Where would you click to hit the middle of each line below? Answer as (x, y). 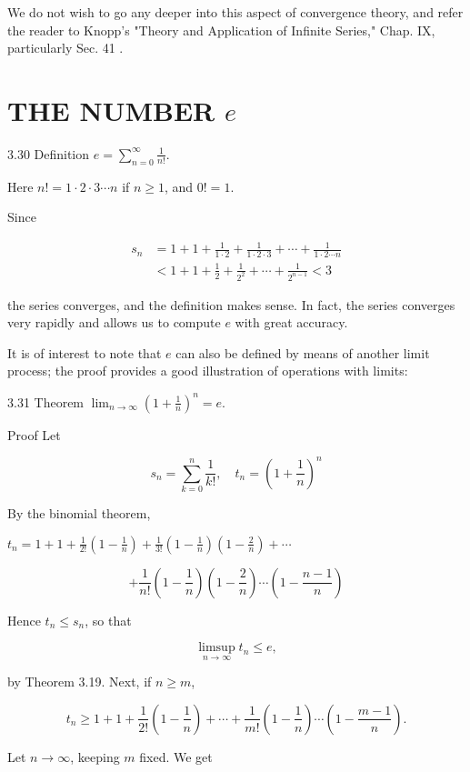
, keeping (95, 756)
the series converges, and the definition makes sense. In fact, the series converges (231, 304)
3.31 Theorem (46, 401)
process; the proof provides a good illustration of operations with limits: (208, 371)
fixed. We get (176, 756)
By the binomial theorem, (79, 512)
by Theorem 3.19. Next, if (80, 682)
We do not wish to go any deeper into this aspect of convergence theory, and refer (235, 12)
